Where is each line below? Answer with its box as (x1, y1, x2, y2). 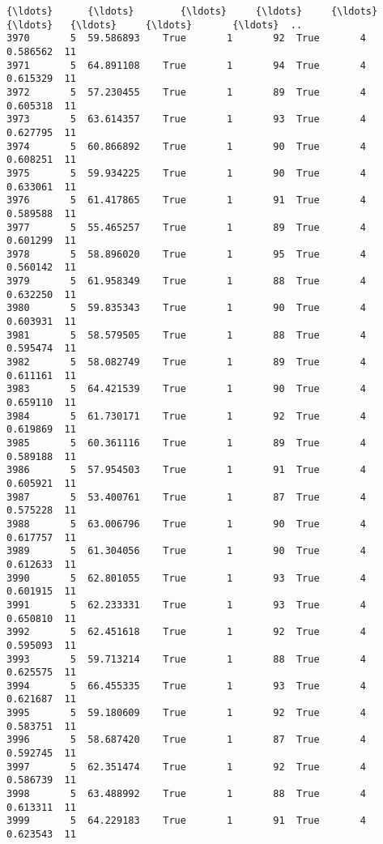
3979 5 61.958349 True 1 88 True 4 (6, 275, 366, 288)
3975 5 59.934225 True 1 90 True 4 (6, 167, 366, 179)
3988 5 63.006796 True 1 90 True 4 (6, 518, 366, 530)
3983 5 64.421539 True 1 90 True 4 (6, 383, 366, 395)
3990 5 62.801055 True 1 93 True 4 (6, 572, 366, 584)
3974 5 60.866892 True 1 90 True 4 (6, 140, 366, 152)
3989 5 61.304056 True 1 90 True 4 (6, 545, 366, 557)
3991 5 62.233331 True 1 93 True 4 (6, 599, 366, 611)
